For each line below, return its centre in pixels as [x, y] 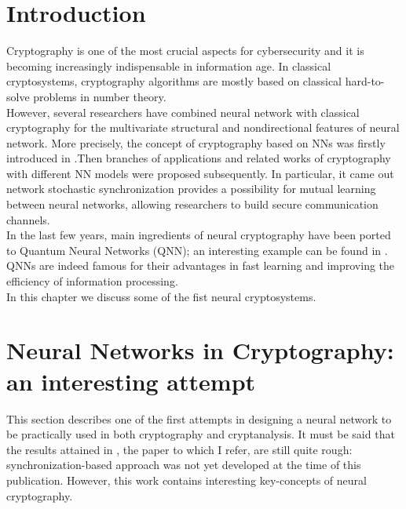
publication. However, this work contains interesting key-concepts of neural [187, 480]
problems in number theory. [100, 96]
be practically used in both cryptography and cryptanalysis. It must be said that [201, 434]
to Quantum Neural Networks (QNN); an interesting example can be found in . [197, 250]
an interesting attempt [131, 381]
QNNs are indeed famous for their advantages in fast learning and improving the [201, 265]
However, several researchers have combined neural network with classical [183, 112]
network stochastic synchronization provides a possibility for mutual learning [191, 189]
